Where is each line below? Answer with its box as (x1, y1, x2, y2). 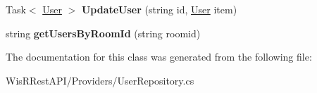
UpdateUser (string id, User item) (81, 2, 237, 16)
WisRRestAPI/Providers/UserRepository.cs (6, 73, 194, 87)
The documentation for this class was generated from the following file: (6, 49, 312, 64)
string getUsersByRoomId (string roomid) (6, 25, 201, 40)
